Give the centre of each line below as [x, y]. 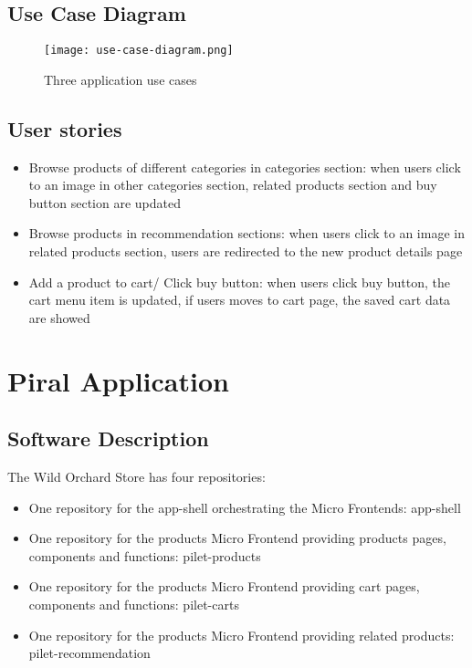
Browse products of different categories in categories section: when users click [245, 167]
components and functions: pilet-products [145, 555]
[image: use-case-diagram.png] [139, 51]
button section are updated [105, 202]
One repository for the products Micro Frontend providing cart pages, [224, 586]
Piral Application [118, 380]
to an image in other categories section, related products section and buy [233, 185]
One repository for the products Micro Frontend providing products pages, [237, 538]
